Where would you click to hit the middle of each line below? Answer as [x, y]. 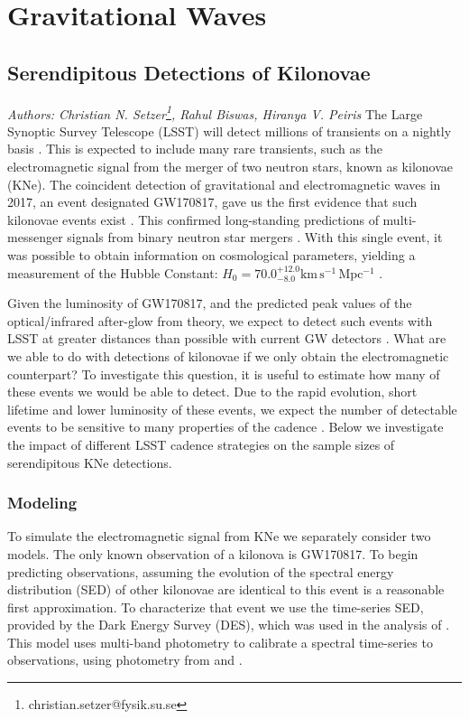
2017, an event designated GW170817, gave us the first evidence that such [212, 202]
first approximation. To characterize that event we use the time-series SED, [216, 607]
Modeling [42, 503]
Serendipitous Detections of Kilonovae [189, 72]
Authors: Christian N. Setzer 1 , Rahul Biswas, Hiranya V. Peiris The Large [215, 112]
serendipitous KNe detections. [90, 462]
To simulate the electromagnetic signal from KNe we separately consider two [219, 536]
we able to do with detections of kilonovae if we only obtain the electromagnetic [228, 355]
